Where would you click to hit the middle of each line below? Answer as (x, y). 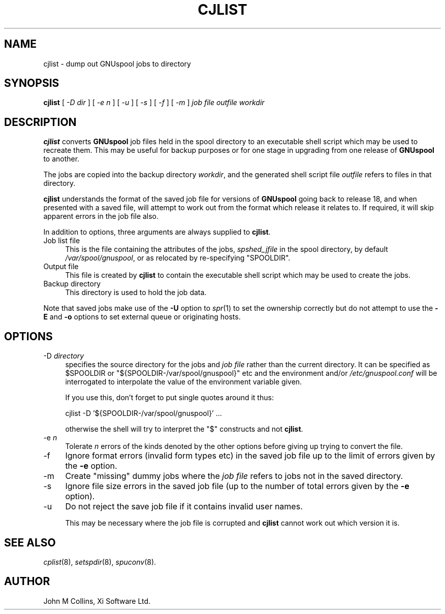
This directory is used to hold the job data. (136, 293)
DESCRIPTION (40, 122)
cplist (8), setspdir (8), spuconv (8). (100, 562)
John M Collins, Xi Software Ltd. (97, 601)
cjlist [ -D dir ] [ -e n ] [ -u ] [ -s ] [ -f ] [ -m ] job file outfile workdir (154, 103)
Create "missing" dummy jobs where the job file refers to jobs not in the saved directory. (234, 476)
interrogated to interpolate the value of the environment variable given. (184, 382)
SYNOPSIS (32, 83)
